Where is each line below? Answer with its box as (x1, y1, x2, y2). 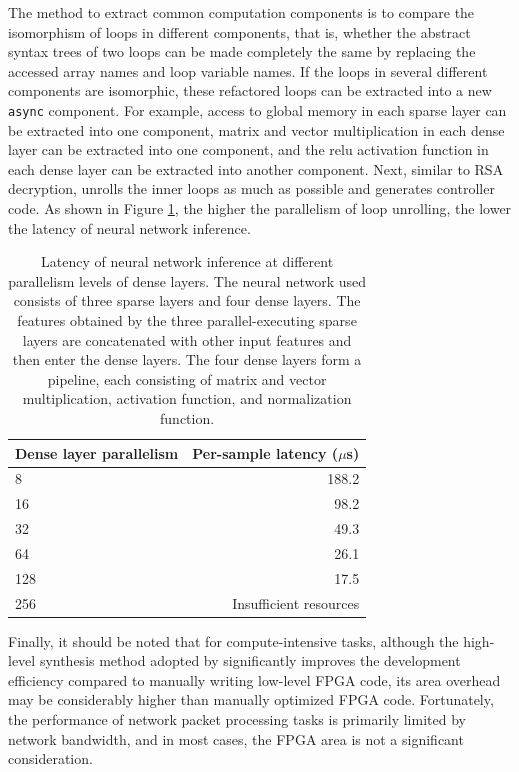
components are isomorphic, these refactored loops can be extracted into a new (8, 80, 492, 101)
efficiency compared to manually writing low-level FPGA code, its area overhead (8, 669, 501, 690)
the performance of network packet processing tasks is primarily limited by (8, 709, 466, 730)
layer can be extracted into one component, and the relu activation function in (8, 139, 489, 160)
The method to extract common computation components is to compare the (8, 2, 475, 22)
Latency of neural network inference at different (41, 251, 334, 272)
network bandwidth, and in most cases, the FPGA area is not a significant (8, 728, 464, 749)
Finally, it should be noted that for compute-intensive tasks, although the (8, 630, 459, 651)
